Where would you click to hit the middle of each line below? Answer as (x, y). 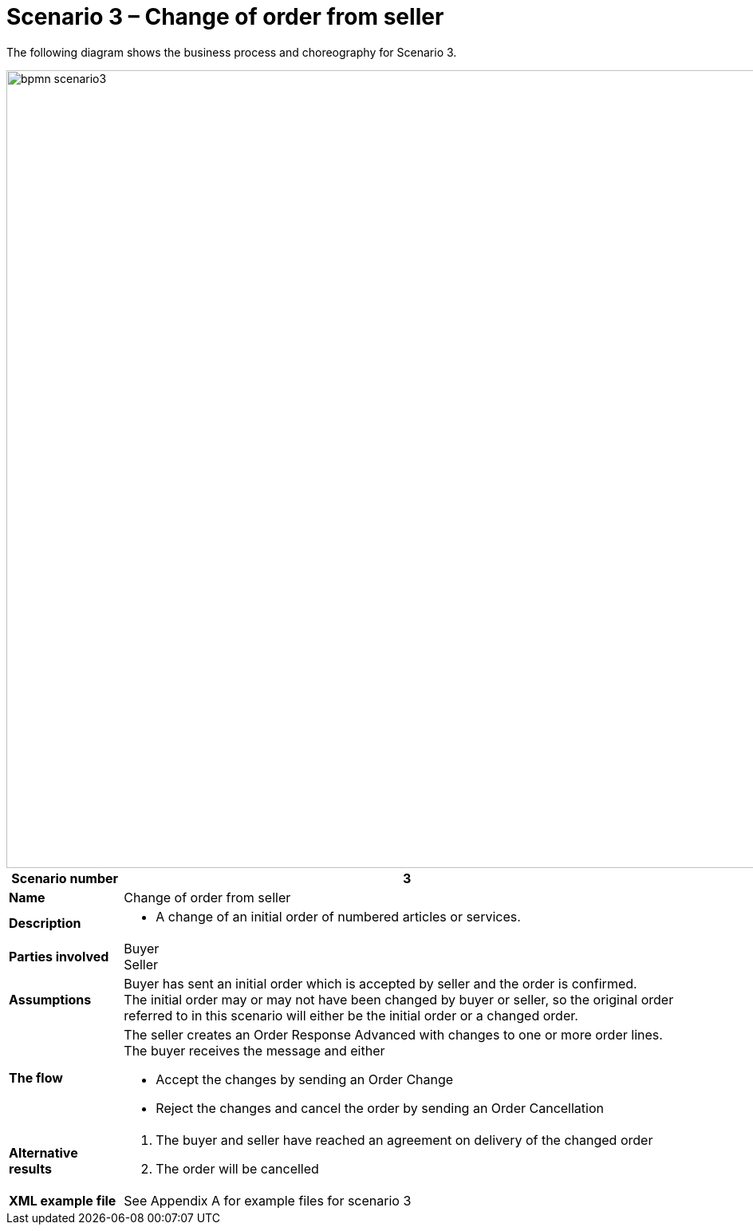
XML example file (63, 1200)
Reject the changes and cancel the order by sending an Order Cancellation (380, 1108)
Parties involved (59, 956)
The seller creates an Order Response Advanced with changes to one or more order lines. (393, 1034)
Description (45, 923)
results (30, 1168)
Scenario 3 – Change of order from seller (225, 17)
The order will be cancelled (237, 1168)
